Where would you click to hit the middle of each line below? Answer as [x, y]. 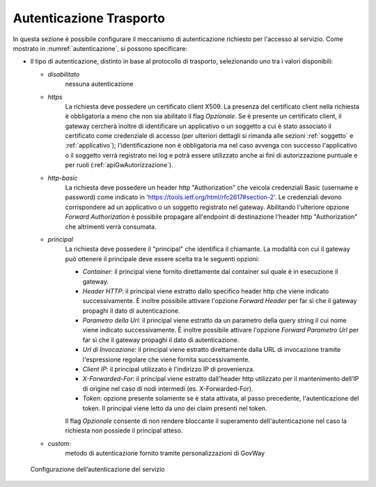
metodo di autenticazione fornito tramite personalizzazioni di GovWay [165, 454]
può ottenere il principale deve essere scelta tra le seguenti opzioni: [163, 258]
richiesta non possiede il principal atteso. [124, 431]
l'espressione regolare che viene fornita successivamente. [166, 360]
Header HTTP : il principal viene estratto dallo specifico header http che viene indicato [206, 291]
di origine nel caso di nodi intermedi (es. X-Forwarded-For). [168, 388]
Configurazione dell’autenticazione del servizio [97, 469]
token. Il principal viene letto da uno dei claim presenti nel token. [175, 408]
